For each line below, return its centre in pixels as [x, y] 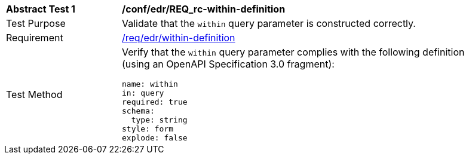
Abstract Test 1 [41, 9]
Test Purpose [36, 23]
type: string [159, 120]
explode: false [155, 138]
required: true [155, 102]
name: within [150, 84]
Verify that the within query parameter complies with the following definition [293, 52]
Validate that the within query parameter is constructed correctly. [269, 23]
